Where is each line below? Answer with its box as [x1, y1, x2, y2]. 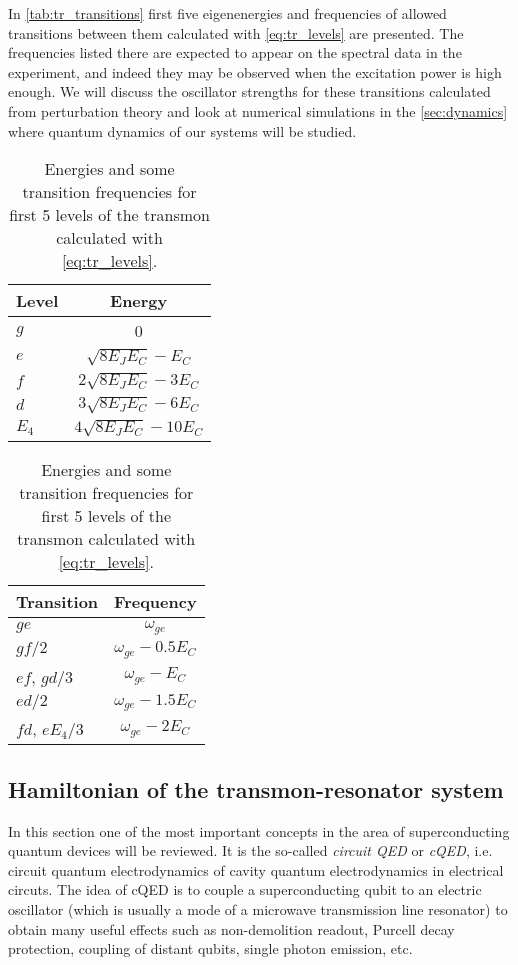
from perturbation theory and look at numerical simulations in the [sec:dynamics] [8, 100, 508, 121]
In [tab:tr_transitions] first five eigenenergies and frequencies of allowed [8, 3, 447, 23]
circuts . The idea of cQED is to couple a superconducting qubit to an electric [8, 879, 482, 900]
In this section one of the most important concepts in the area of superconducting [8, 820, 510, 841]
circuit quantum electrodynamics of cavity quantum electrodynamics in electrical [8, 859, 504, 880]
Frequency [114, 589, 197, 613]
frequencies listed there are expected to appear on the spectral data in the [8, 42, 462, 63]
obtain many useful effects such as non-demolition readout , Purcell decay [8, 918, 455, 939]
